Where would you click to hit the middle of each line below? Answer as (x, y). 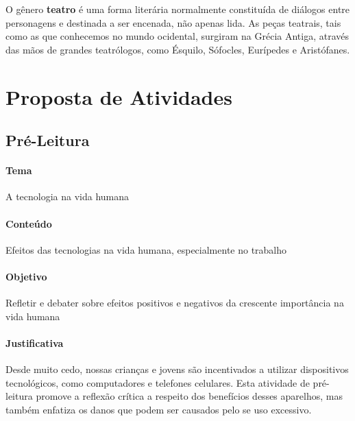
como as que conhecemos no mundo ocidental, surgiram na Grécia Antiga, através (177, 36)
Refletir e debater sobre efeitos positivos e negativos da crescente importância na (175, 303)
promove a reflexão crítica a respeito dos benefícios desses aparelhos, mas (189, 396)
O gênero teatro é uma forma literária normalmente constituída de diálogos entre (178, 9)
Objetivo (26, 276)
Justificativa (35, 342)
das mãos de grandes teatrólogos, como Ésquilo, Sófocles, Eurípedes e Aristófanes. (178, 49)
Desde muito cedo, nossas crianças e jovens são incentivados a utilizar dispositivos (177, 369)
